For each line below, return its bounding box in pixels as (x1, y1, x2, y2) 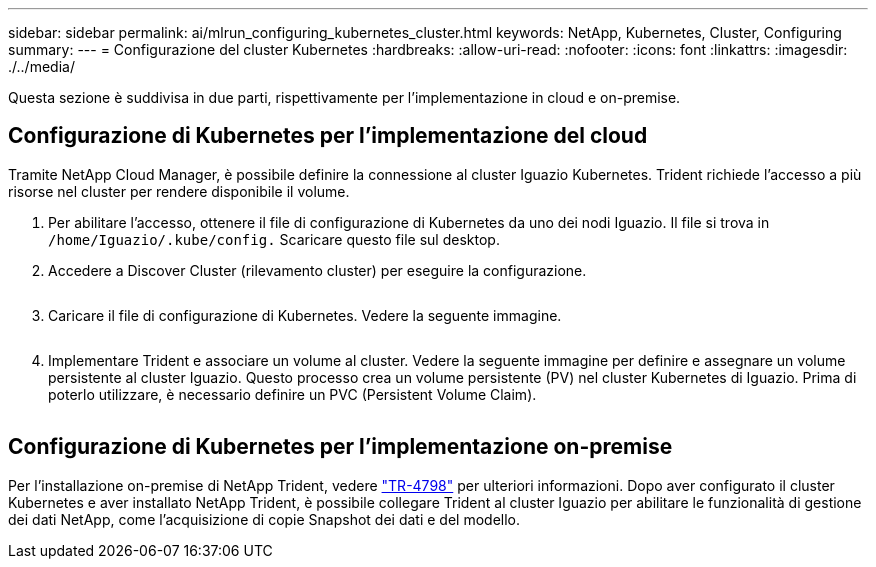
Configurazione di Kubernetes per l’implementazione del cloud (8, 123, 648, 149)
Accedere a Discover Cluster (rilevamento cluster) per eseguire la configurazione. (48, 261, 587, 279)
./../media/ (8, 58, 75, 75)
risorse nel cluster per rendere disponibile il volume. (8, 182, 350, 200)
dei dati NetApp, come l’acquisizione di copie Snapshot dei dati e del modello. (8, 510, 521, 528)
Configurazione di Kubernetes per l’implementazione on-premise (8, 434, 673, 460)
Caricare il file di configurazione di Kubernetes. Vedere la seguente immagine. (48, 306, 562, 324)
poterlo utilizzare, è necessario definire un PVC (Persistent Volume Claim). (48, 385, 537, 403)
